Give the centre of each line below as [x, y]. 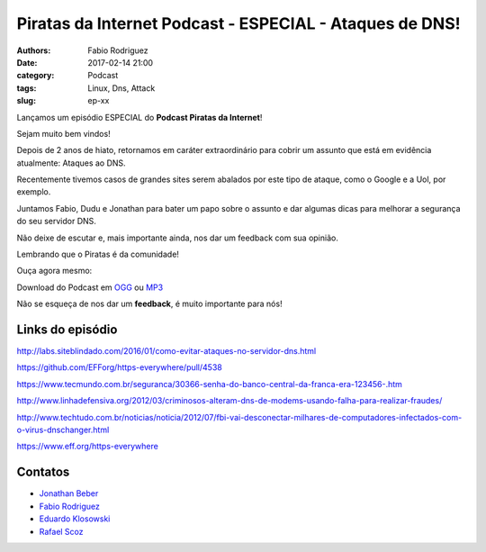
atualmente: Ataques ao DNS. [71, 163]
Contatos [43, 472]
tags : [27, 88]
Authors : [34, 50]
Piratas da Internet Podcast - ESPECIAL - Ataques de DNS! [238, 23]
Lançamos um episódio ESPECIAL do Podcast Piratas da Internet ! [139, 117]
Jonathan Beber [69, 493]
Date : [27, 62]
